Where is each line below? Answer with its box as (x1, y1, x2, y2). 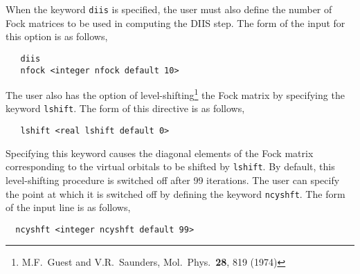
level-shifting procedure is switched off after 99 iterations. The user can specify (6, 172, 340, 187)
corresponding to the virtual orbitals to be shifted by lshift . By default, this (6, 159, 335, 174)
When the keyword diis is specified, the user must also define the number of (6, 2, 332, 16)
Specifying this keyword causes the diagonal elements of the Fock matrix (6, 145, 314, 160)
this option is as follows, (6, 29, 108, 44)
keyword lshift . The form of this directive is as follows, (6, 101, 245, 116)
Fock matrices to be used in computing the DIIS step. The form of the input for (6, 15, 345, 30)
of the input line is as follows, (6, 200, 131, 214)
